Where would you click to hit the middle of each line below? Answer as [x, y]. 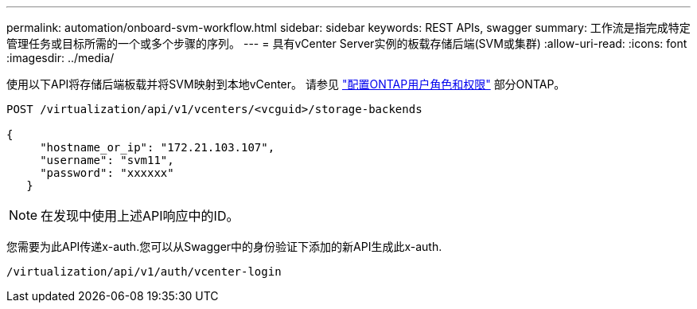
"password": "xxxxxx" [107, 173]
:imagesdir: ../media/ [60, 58]
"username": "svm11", [107, 160]
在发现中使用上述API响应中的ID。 [140, 216]
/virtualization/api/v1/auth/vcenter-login [144, 272]
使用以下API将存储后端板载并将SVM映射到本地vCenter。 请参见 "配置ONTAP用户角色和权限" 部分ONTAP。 [286, 84]
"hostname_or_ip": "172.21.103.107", [158, 147]
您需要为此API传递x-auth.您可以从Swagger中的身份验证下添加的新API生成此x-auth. [224, 246]
